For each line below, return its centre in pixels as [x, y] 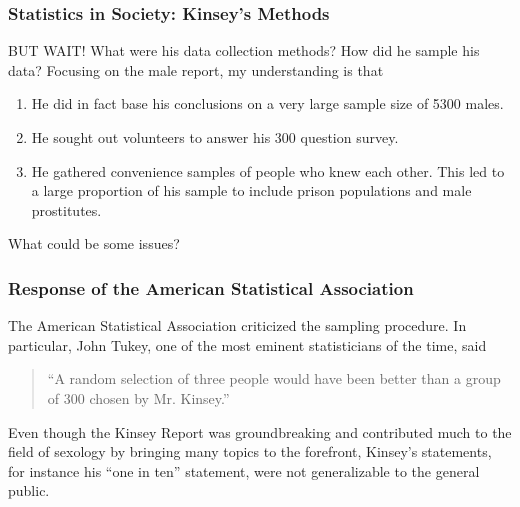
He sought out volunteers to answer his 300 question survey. [215, 137]
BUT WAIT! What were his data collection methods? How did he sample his [244, 50]
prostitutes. [66, 209]
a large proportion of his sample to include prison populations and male [251, 190]
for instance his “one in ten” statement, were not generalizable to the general [244, 470]
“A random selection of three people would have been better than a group [274, 378]
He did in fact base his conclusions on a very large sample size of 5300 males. [267, 103]
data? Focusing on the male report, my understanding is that [196, 69]
